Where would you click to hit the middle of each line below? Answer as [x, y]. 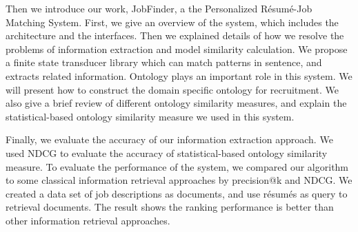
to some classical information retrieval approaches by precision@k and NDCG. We [179, 180]
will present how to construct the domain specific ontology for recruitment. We [172, 89]
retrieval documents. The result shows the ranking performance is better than [170, 207]
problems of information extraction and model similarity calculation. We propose [177, 49]
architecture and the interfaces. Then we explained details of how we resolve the [175, 35]
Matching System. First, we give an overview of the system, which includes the [172, 22]
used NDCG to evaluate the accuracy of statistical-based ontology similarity [167, 152]
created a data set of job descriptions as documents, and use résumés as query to [177, 193]
